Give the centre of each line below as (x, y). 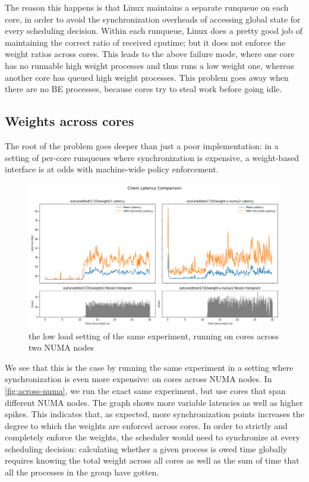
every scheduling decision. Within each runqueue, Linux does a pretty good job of (154, 31)
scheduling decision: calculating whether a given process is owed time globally (146, 448)
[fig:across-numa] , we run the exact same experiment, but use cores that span (145, 390)
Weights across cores (70, 121)
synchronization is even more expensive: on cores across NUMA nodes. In (138, 379)
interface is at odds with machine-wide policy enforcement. (112, 169)
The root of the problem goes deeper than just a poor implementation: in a (142, 145)
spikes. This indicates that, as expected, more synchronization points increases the (154, 414)
